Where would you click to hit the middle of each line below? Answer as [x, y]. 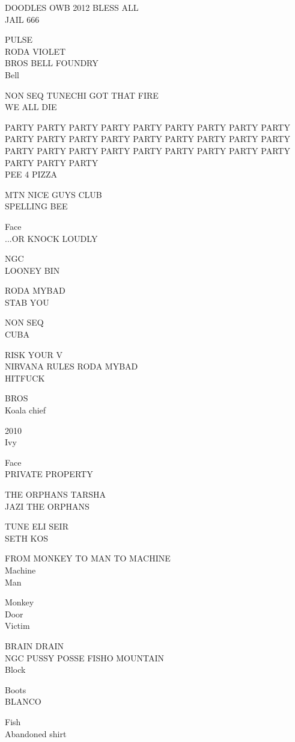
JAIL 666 [22, 19]
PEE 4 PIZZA [31, 174]
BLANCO [23, 701]
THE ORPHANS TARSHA [56, 494]
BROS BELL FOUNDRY [52, 63]
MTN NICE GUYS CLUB [53, 194]
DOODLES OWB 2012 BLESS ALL [72, 7]
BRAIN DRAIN [34, 645]
